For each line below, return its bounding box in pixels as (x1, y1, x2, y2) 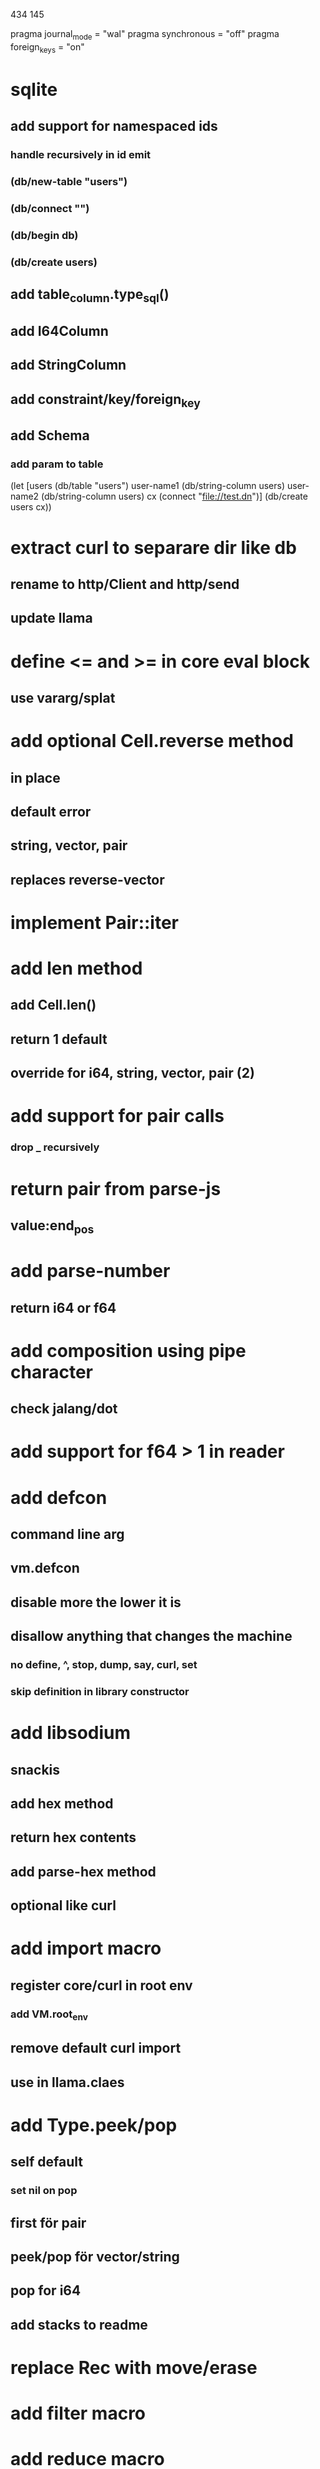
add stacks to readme (10, 2316, 148, 2333)
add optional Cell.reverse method (10, 730, 294, 753)
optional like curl (10, 1897, 117, 1914)
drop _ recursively (10, 1140, 100, 1154)
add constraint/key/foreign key (10, 390, 201, 410)
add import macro (10, 1937, 162, 1960)
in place (10, 769, 61, 786)
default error (10, 803, 92, 820)
